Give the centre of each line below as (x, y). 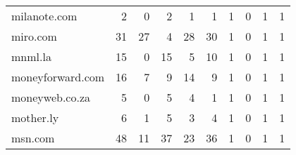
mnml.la (31, 56)
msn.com (33, 138)
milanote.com (44, 16)
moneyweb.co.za (51, 97)
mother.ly (35, 117)
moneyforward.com (58, 77)
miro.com (34, 36)
